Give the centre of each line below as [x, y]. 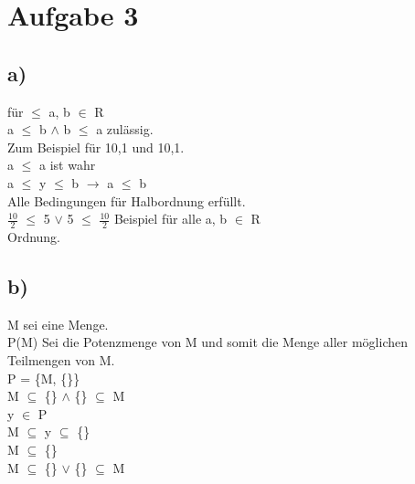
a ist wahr [67, 165]
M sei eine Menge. [58, 324]
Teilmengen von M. [61, 359]
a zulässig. [125, 129]
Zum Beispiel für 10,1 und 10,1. [96, 147]
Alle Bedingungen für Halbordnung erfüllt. [127, 200]
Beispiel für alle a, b [170, 219]
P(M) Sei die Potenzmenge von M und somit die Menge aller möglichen [207, 342]
